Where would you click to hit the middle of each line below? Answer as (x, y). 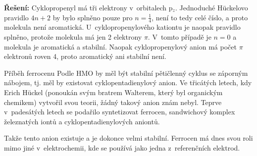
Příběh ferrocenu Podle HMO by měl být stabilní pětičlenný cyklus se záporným (126, 73)
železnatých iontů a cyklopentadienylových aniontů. (82, 121)
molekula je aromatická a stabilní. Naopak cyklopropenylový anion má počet (120, 46)
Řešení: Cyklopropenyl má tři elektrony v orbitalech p (88, 7)
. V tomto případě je (180, 37)
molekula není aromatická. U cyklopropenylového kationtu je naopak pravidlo (122, 27)
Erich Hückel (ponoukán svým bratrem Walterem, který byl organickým (113, 92)
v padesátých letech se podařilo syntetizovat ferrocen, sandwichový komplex (120, 112)
